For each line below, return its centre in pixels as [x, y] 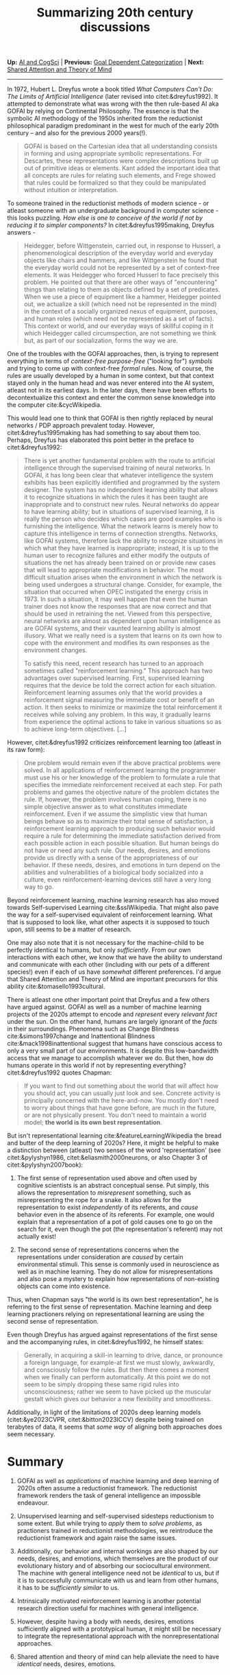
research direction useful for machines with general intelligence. [108, 1608]
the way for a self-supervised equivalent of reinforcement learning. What [110, 915]
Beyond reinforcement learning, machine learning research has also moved [113, 900]
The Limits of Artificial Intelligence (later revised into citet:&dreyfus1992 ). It [113, 97]
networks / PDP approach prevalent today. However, [81, 425]
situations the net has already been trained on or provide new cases [120, 563]
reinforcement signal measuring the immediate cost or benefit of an [119, 700]
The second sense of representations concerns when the [98, 1250]
